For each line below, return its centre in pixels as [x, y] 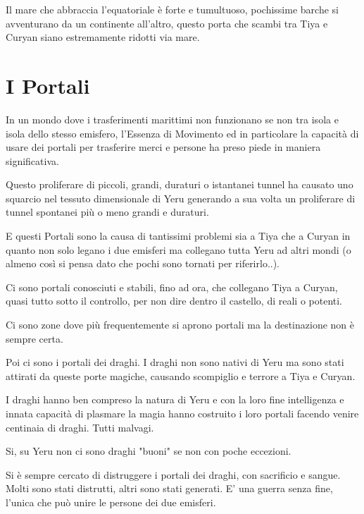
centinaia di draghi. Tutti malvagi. [80, 427]
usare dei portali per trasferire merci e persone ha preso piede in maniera [163, 147]
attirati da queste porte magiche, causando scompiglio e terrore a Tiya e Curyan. [181, 375]
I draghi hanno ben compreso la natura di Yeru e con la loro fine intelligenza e [175, 399]
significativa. [32, 160]
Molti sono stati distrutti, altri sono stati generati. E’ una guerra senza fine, [169, 488]
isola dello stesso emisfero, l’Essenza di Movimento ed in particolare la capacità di [182, 133]
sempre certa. [34, 338]
